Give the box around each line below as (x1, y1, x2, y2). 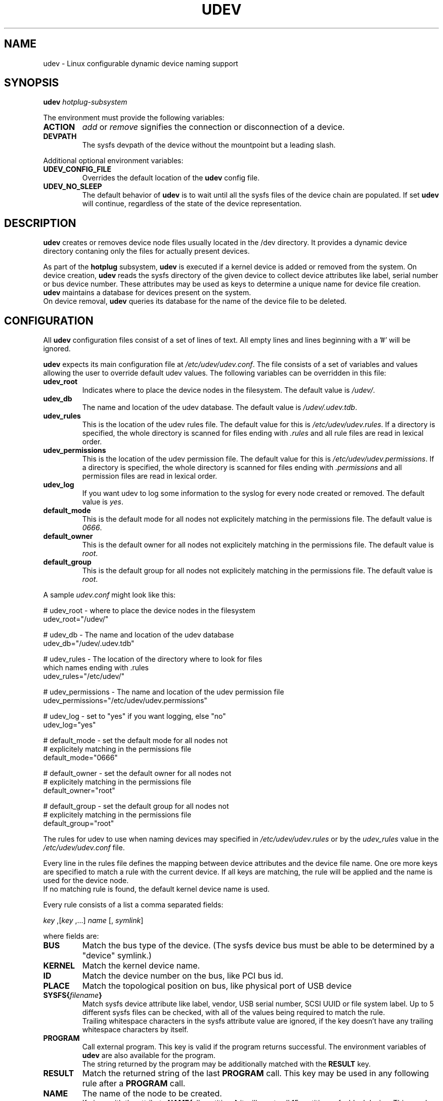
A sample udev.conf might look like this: (43, 590, 176, 600)
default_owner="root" (43, 786, 115, 795)
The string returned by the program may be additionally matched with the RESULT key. (82, 1060, 371, 1069)
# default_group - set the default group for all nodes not (43, 802, 229, 811)
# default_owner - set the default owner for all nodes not (43, 769, 232, 778)
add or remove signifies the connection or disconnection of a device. (82, 122, 345, 132)
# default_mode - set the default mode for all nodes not (43, 736, 228, 745)
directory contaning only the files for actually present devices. (43, 247, 250, 256)
